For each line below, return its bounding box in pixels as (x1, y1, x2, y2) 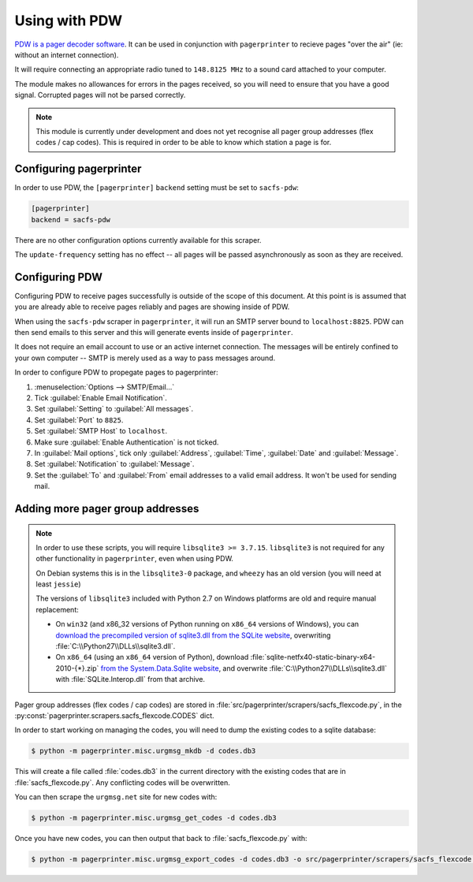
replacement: (35, 605, 79, 614)
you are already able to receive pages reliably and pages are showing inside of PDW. (14, 302, 290, 311)
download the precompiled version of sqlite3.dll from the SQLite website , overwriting (55, 631, 331, 640)
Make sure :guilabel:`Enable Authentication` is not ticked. (34, 437, 219, 447)
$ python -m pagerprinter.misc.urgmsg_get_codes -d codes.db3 (31, 813, 277, 823)
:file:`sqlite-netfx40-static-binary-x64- (250, 653, 376, 662)
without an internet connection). (14, 50, 119, 59)
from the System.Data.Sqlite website (100, 663, 220, 673)
